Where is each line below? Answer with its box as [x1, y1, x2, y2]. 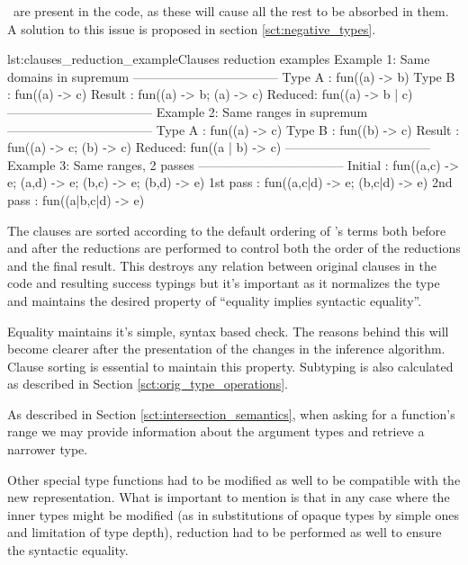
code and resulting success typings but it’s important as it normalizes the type [7, 274, 440, 292]
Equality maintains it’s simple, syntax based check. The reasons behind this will [7, 321, 449, 340]
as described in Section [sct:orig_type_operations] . [7, 374, 288, 393]
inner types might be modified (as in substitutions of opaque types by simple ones [7, 505, 459, 524]
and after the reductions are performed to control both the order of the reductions [7, 238, 461, 257]
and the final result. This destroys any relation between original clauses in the [7, 256, 437, 274]
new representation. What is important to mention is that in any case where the [7, 488, 450, 507]
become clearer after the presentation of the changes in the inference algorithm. [7, 339, 445, 358]
